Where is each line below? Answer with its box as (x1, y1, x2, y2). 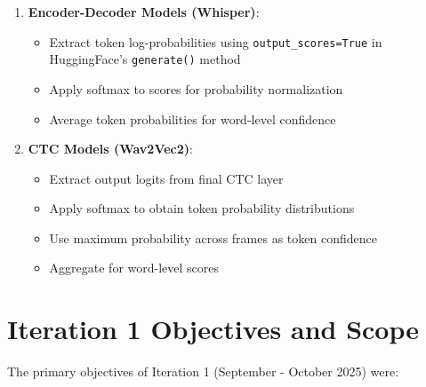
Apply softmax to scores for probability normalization (49, 79, 343, 98)
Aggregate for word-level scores (49, 258, 220, 277)
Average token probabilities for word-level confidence (49, 109, 336, 128)
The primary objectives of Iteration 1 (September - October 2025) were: (7, 362, 399, 381)
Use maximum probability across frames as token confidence (49, 228, 377, 247)
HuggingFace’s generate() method (49, 50, 241, 68)
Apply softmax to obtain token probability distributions (49, 199, 355, 217)
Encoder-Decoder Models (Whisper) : (28, 3, 260, 20)
